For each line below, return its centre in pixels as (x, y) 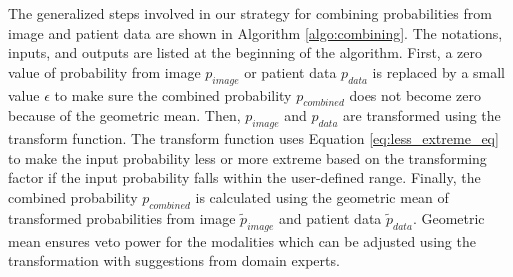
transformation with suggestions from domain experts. (174, 260)
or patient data (290, 71)
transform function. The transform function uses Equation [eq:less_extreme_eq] (253, 138)
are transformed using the (422, 115)
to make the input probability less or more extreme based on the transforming (247, 157)
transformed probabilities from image (122, 217)
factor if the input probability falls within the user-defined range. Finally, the (244, 177)
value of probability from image (104, 71)
